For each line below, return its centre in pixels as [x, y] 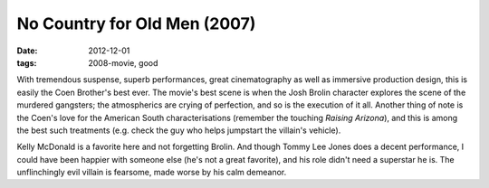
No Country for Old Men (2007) [136, 23]
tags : [27, 62]
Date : [27, 51]
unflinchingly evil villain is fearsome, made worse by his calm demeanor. [152, 173]
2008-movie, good [123, 62]
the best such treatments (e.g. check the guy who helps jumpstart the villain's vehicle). [179, 130]
